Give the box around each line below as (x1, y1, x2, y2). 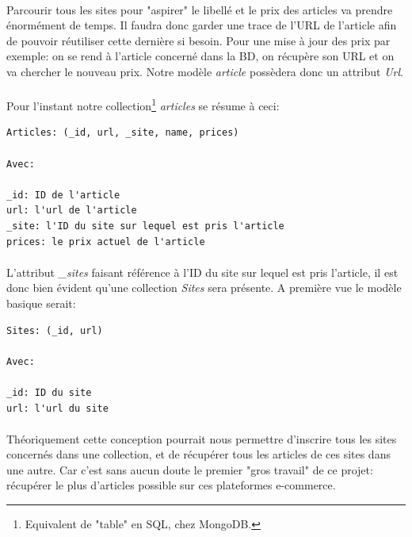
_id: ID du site (6, 386, 92, 398)
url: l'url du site (6, 402, 109, 414)
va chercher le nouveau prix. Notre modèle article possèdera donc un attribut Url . (6, 63, 403, 79)
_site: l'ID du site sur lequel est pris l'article (6, 220, 284, 232)
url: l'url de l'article (6, 205, 137, 217)
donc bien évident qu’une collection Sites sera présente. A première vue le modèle (6, 279, 402, 296)
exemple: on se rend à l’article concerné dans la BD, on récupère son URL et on (6, 48, 395, 64)
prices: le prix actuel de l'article (6, 236, 205, 247)
